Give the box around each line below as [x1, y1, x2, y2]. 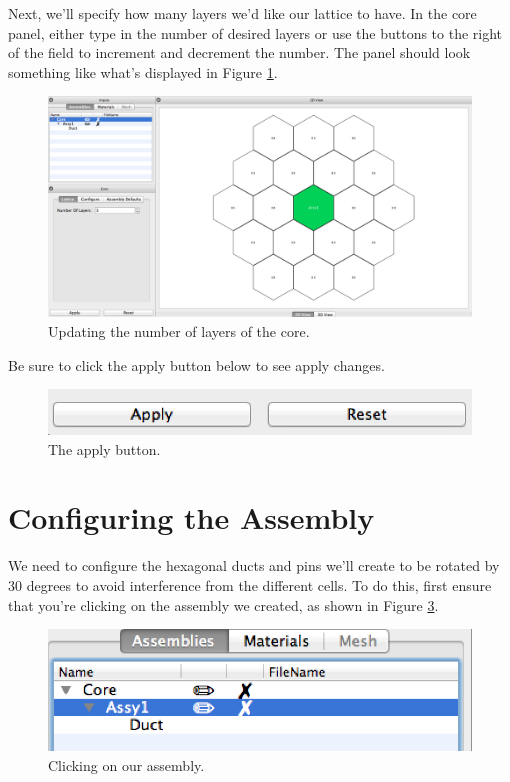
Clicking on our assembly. [48, 754, 205, 775]
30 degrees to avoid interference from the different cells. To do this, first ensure [8, 574, 492, 595]
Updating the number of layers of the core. [48, 321, 310, 342]
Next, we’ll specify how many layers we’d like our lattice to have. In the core [8, 3, 477, 23]
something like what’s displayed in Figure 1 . [8, 61, 278, 82]
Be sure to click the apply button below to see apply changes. [8, 354, 385, 375]
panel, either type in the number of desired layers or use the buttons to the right [8, 22, 503, 43]
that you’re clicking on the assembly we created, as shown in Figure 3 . [8, 594, 439, 615]
